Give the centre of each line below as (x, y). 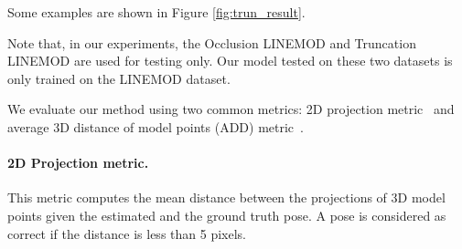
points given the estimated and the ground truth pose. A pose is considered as (227, 215)
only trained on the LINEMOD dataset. (119, 78)
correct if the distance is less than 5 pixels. (127, 233)
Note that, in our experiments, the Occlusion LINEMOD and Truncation (212, 42)
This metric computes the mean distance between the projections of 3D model (226, 197)
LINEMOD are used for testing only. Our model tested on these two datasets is (230, 61)
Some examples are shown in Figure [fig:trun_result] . (156, 12)
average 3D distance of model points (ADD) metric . (156, 126)
